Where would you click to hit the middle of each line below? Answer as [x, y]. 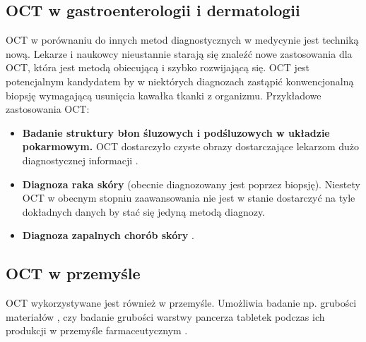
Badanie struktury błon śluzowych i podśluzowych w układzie [176, 132]
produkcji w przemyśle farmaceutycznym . [97, 330]
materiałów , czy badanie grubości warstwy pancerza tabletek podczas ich [165, 316]
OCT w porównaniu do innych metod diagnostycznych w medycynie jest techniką [182, 40]
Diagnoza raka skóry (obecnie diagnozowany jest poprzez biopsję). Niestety [191, 184]
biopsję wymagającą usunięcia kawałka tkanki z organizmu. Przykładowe [164, 95]
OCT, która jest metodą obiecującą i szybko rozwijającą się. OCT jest [158, 67]
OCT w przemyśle [73, 273]
